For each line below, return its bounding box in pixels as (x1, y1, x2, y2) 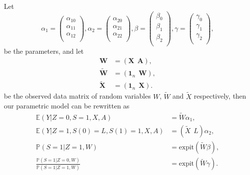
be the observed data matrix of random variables (4, 91, 151, 101)
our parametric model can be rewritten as (4, 101, 130, 111)
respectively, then (194, 91, 247, 101)
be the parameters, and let (4, 46, 84, 56)
